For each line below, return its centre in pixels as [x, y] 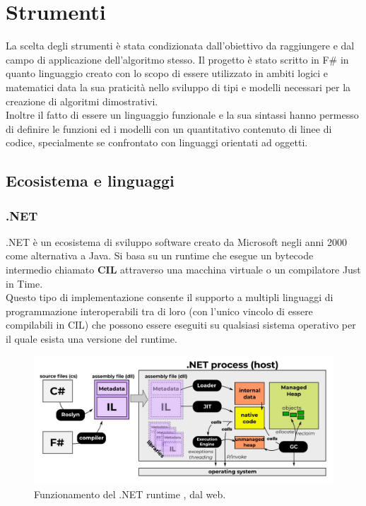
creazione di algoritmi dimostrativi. [82, 101]
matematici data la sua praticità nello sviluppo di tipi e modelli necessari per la [178, 87]
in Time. [24, 283]
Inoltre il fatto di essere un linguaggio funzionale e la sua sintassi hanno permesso [182, 115]
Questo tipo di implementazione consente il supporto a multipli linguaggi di [170, 297]
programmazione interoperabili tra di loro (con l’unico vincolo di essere [159, 311]
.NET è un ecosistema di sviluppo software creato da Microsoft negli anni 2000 [176, 241]
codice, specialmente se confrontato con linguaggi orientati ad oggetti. [157, 142]
